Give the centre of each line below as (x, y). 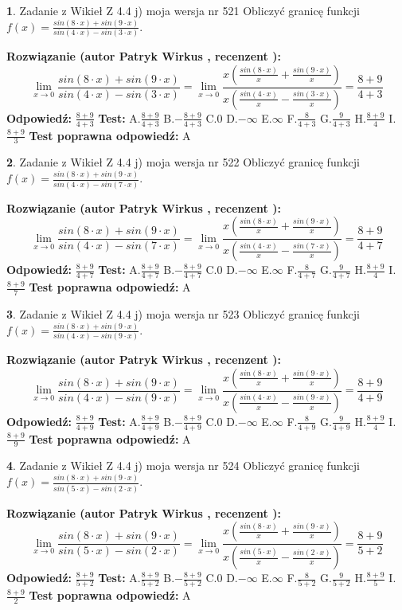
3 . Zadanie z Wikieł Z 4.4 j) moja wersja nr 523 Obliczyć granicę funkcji (183, 313)
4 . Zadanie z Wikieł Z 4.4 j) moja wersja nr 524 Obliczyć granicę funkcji (183, 465)
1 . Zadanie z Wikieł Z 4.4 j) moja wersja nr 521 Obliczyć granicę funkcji (183, 10)
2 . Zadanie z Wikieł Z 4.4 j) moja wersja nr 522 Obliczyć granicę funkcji (183, 162)
